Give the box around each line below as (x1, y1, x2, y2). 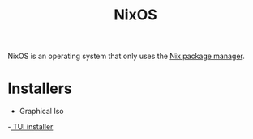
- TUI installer (7, 122, 54, 132)
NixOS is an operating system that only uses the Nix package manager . (7, 51, 245, 61)
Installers (7, 79, 72, 98)
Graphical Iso (19, 107, 64, 116)
